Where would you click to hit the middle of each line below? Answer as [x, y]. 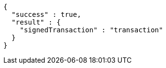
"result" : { [36, 22]
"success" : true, [46, 14]
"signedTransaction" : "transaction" [91, 30]
